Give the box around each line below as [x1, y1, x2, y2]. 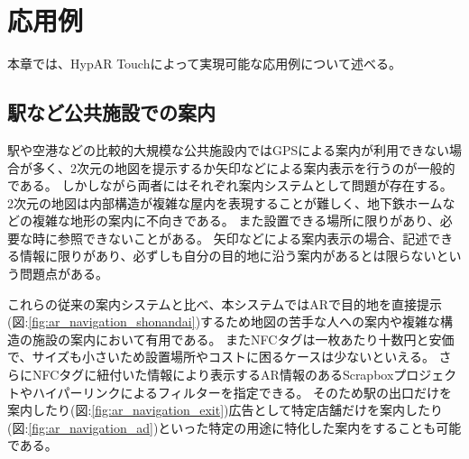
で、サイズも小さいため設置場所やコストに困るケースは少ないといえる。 [7, 347, 435, 366]
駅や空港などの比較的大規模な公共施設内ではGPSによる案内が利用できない [7, 140, 449, 159]
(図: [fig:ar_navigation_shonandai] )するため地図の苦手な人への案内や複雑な [7, 312, 441, 331]
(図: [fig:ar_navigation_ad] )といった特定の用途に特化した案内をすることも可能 [7, 418, 462, 436]
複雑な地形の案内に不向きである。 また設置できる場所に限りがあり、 [32, 211, 440, 230]
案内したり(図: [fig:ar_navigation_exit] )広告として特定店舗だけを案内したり [7, 400, 444, 419]
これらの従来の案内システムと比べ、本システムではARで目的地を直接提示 [7, 294, 442, 313]
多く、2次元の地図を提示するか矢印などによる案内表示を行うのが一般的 [32, 158, 455, 177]
